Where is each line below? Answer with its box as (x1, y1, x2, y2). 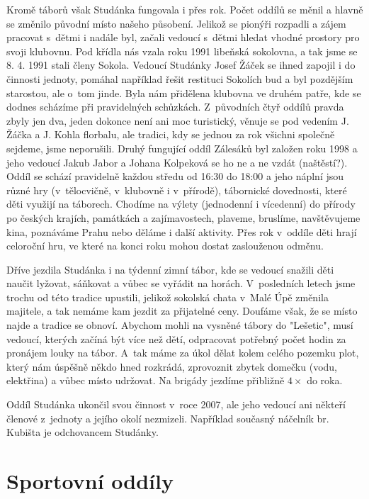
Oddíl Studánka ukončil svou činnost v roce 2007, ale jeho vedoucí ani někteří (6, 397, 346, 412)
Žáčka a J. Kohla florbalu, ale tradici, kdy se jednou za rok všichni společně (6, 127, 335, 142)
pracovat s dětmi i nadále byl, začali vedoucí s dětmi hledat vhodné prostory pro (6, 30, 360, 45)
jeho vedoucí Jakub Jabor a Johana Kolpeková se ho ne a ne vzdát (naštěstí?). (6, 155, 348, 169)
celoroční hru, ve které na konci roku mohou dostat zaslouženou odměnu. (6, 238, 324, 253)
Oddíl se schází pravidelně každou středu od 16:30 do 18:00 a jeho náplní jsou (6, 169, 344, 184)
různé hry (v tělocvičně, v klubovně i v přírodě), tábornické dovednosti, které (6, 182, 347, 197)
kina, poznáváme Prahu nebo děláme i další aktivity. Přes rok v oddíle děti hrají (6, 224, 357, 239)
